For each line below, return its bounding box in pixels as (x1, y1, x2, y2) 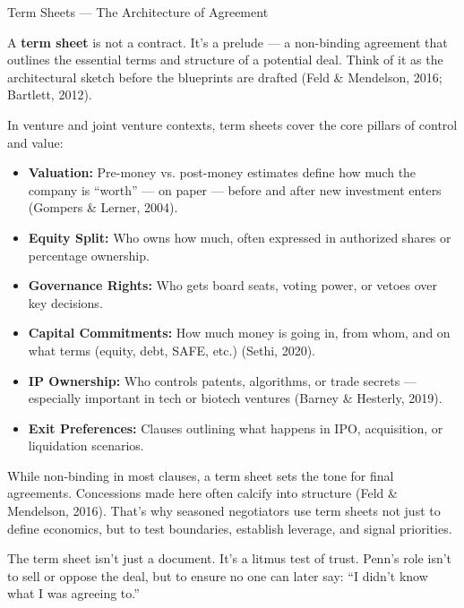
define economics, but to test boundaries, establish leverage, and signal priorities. (7, 518, 452, 537)
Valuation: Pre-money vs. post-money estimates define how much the (28, 163, 417, 182)
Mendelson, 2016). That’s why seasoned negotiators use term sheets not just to (7, 501, 441, 520)
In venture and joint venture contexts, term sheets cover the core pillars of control (7, 115, 458, 133)
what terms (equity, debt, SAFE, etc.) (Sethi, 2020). (28, 340, 315, 359)
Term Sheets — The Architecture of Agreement (7, 3, 269, 21)
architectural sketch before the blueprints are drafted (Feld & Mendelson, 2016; (7, 67, 443, 86)
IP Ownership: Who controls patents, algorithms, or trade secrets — (28, 371, 417, 390)
